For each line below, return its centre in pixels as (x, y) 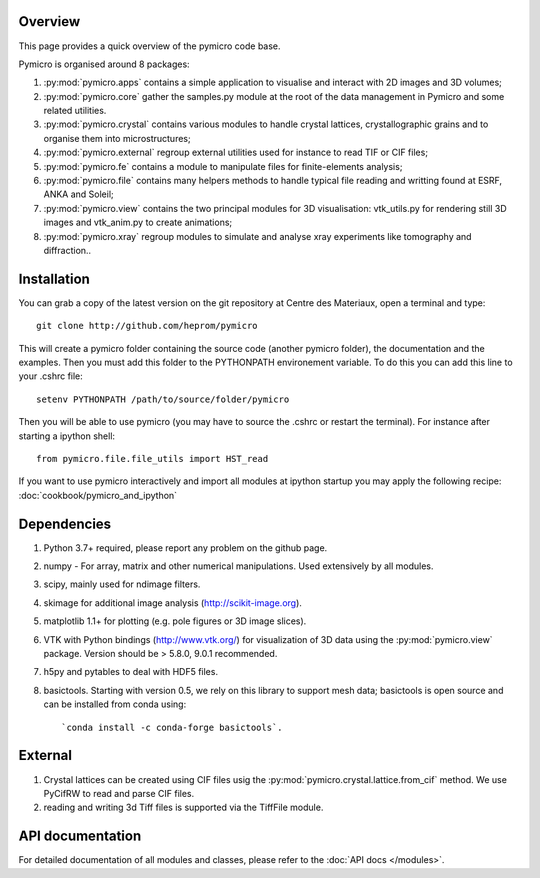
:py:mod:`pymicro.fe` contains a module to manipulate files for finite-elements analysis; (223, 166)
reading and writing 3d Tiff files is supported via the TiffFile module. (183, 807)
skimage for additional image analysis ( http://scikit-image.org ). (172, 602)
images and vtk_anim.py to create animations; (138, 222)
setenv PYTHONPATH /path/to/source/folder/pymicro (163, 399)
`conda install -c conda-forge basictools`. (172, 727)
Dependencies (65, 523)
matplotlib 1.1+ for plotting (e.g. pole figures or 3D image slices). (175, 621)
